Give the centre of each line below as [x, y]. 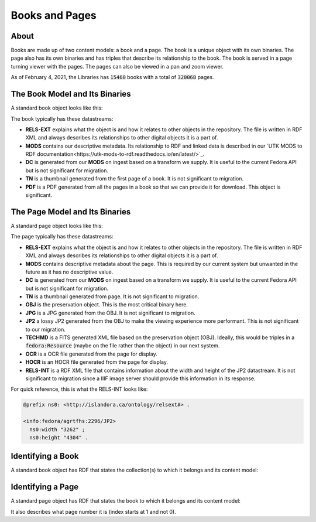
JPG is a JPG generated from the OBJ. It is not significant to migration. [110, 313]
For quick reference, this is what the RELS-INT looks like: [79, 389]
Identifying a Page [45, 487]
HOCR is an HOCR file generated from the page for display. [97, 362]
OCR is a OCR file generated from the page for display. [91, 354]
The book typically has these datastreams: [62, 119]
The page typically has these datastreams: [62, 237]
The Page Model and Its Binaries [71, 212]
